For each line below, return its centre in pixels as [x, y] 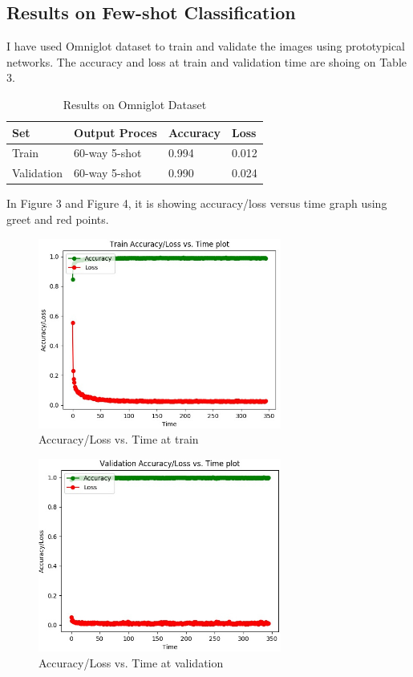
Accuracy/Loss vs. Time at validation [131, 662]
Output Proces [115, 132]
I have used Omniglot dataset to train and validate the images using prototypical [206, 46]
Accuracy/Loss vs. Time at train [119, 439]
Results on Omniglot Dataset [135, 104]
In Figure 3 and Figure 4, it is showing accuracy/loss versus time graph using [197, 203]
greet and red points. [58, 219]
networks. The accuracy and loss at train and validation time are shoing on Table [207, 61]
